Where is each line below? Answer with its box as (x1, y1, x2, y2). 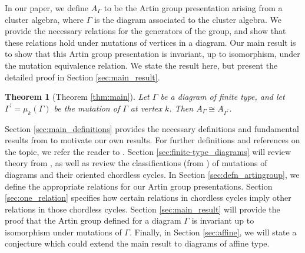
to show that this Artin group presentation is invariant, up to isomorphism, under (5, 48, 300, 60)
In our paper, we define (5, 2, 89, 14)
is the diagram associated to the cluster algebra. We (94, 13, 282, 25)
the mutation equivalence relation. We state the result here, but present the (5, 59, 278, 71)
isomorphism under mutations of (5, 225, 122, 238)
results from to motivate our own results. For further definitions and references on (5, 134, 300, 146)
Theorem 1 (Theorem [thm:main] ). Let (5, 90, 150, 103)
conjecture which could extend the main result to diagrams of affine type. (5, 237, 270, 249)
